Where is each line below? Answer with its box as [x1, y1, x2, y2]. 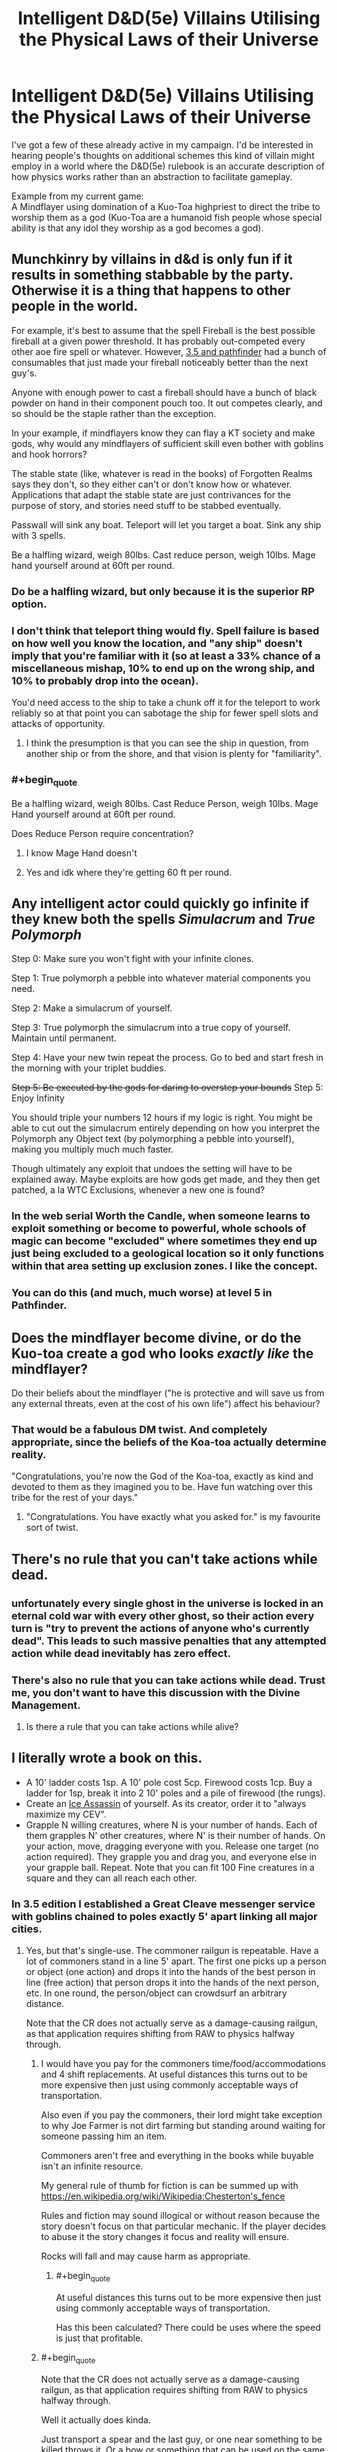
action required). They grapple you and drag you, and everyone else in [25, 1850, 318, 1862]
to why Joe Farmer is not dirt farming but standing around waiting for [40, 2120, 326, 2132]
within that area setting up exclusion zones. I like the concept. [11, 1259, 318, 1273]
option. [11, 597, 48, 611]
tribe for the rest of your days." [11, 1492, 139, 1504]
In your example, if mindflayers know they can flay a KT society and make [11, 427, 316, 439]
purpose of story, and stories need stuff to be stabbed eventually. [11, 499, 282, 511]
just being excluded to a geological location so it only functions [11, 1247, 325, 1261]
